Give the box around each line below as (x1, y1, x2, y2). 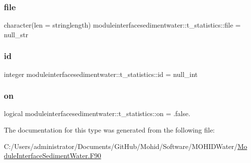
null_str (4, 29, 28, 39)
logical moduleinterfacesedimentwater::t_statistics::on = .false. (4, 108, 191, 119)
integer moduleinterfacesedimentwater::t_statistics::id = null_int (4, 69, 198, 79)
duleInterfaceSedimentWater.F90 (4, 150, 101, 161)
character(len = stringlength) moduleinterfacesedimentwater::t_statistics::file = (4, 20, 241, 30)
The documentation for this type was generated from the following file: (4, 125, 215, 135)
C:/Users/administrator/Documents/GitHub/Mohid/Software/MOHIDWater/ (4, 141, 238, 151)
